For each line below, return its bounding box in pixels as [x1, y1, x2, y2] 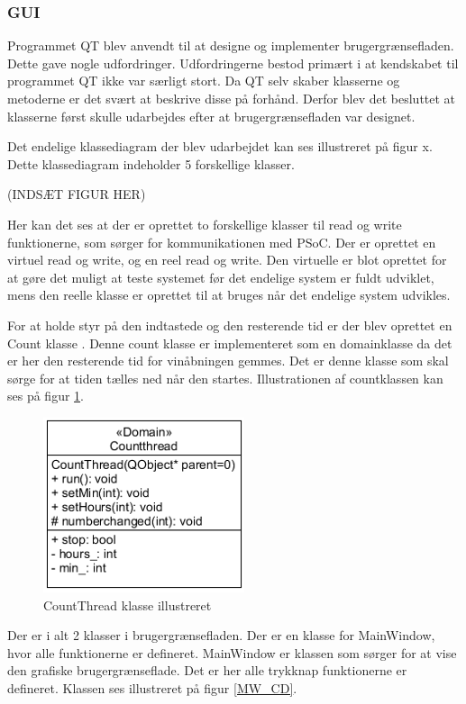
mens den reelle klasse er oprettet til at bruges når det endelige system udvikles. [7, 285, 451, 304]
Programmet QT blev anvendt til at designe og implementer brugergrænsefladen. [7, 36, 454, 55]
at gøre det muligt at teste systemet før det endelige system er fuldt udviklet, [7, 267, 434, 286]
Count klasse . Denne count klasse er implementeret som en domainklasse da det [7, 333, 452, 352]
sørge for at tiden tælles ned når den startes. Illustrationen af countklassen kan [7, 368, 443, 387]
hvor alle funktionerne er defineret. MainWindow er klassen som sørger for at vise [7, 643, 457, 662]
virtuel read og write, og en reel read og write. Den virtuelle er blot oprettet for [7, 250, 447, 269]
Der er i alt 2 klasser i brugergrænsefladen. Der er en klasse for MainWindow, [7, 626, 435, 645]
